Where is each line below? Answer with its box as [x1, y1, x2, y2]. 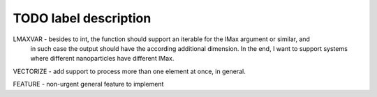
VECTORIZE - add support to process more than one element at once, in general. [13, 67, 246, 75]
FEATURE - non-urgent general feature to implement [13, 80, 164, 89]
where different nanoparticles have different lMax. [30, 54, 175, 63]
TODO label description [13, 10, 151, 26]
